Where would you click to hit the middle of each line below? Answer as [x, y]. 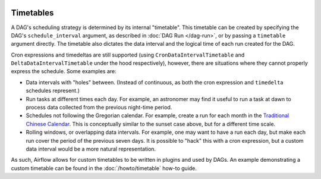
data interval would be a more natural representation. [91, 149]
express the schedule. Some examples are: [64, 71]
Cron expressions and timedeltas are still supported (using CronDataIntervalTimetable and [128, 55]
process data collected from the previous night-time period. [99, 108]
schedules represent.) [53, 91]
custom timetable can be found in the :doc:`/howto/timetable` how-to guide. [104, 168]
